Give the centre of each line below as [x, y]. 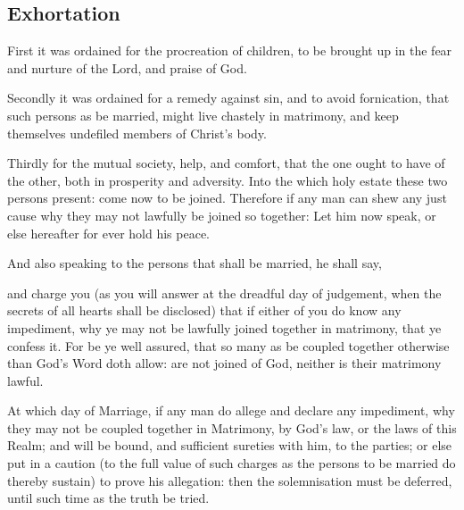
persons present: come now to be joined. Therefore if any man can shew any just [227, 198]
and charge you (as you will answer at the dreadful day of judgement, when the [224, 293]
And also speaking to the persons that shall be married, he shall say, [195, 263]
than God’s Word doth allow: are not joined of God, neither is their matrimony [224, 363]
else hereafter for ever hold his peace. [109, 233]
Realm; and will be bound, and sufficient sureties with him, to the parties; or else [230, 445]
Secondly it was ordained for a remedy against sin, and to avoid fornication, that [228, 98]
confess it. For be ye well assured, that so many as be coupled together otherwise [228, 345]
